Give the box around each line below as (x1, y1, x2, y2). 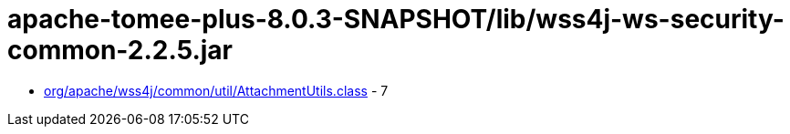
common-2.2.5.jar (7, 35, 234, 66)
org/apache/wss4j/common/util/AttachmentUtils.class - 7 (44, 82, 389, 98)
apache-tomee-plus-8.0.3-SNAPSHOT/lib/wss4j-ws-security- (7, 4, 785, 35)
